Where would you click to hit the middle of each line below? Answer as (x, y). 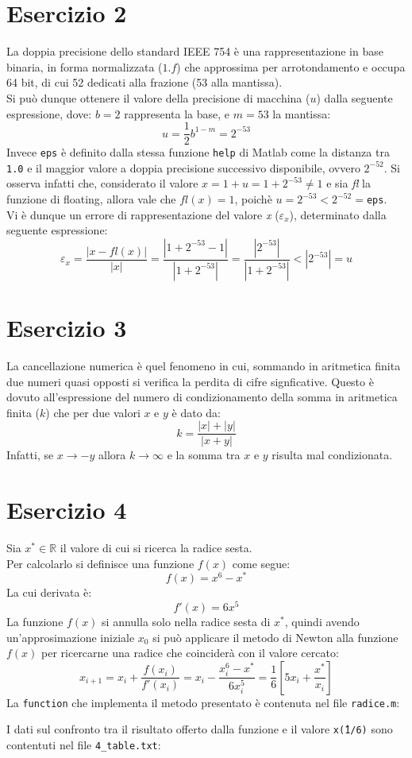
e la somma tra (204, 455)
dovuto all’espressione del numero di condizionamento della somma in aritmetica (202, 397)
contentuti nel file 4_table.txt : (84, 745)
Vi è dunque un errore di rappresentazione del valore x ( (143, 214)
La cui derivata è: (49, 592)
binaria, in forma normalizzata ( (85, 66)
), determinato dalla (338, 214)
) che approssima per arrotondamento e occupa (291, 66)
